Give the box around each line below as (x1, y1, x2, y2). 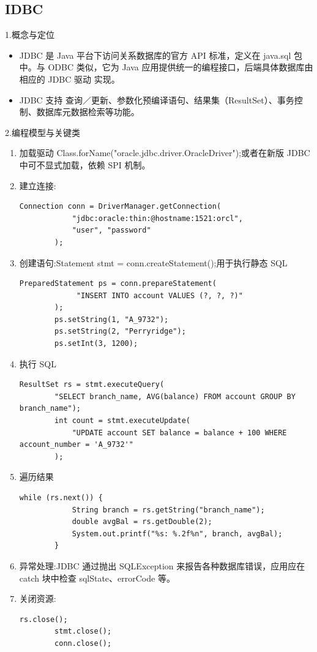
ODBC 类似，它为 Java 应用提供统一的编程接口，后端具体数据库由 (48, 61, 313, 73)
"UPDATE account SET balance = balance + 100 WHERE (72, 428, 287, 437)
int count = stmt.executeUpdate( (54, 416, 190, 425)
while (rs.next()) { (19, 493, 103, 503)
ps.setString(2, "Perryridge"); (54, 327, 186, 336)
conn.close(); (54, 639, 112, 648)
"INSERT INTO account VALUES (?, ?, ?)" (76, 291, 243, 300)
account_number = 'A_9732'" (19, 440, 133, 449)
